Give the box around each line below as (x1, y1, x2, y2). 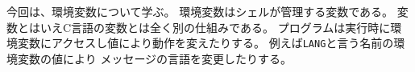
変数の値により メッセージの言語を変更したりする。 (17, 50, 293, 66)
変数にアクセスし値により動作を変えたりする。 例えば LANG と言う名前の (17, 34, 394, 51)
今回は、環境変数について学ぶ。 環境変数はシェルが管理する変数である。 (6, 3, 394, 19)
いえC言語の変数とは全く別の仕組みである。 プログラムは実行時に (39, 18, 391, 35)
